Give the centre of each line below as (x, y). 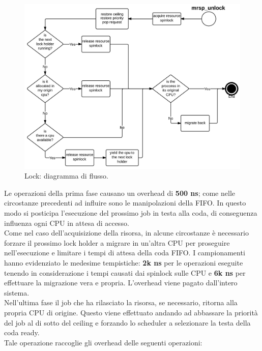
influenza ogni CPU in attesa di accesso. (67, 223)
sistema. (17, 292)
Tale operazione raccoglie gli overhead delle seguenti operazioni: (103, 342)
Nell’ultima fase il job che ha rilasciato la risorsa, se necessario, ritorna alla (121, 302)
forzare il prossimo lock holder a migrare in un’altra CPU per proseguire (117, 242)
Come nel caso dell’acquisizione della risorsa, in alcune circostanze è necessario (126, 233)
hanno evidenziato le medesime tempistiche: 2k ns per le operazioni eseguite (124, 263)
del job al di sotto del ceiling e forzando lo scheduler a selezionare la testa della (127, 322)
